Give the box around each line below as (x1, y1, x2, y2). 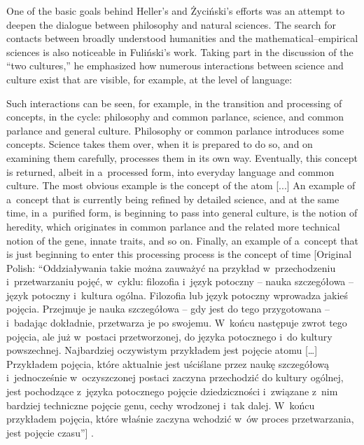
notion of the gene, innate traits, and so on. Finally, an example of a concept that (6, 233, 358, 247)
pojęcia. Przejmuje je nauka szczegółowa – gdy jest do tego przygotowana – (6, 301, 330, 316)
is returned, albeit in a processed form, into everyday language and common (6, 164, 335, 179)
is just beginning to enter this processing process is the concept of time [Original (6, 247, 352, 261)
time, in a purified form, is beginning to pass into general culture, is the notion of (6, 205, 358, 220)
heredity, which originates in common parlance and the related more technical (6, 219, 340, 233)
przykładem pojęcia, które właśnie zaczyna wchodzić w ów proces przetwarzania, (6, 411, 354, 426)
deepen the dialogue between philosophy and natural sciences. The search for (6, 17, 336, 32)
